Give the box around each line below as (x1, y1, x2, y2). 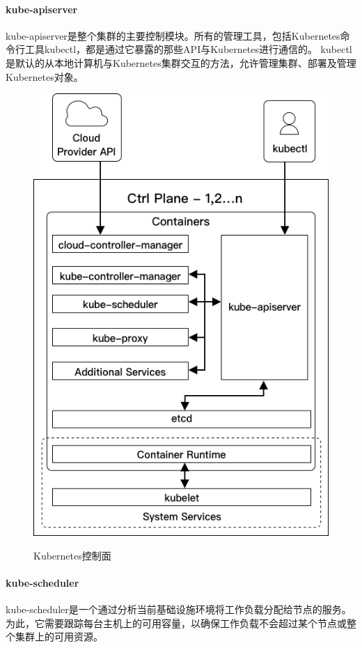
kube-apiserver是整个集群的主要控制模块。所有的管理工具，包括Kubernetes (6, 28, 340, 43)
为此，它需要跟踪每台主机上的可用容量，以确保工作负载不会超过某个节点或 (6, 615, 347, 630)
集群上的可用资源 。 (15, 629, 103, 644)
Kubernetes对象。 (6, 69, 84, 84)
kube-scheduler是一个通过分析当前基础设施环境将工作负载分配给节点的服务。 (6, 602, 352, 617)
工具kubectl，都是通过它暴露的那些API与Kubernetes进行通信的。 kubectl (24, 42, 352, 56)
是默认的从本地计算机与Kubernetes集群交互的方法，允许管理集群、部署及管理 (6, 55, 356, 70)
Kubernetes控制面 (33, 548, 111, 562)
